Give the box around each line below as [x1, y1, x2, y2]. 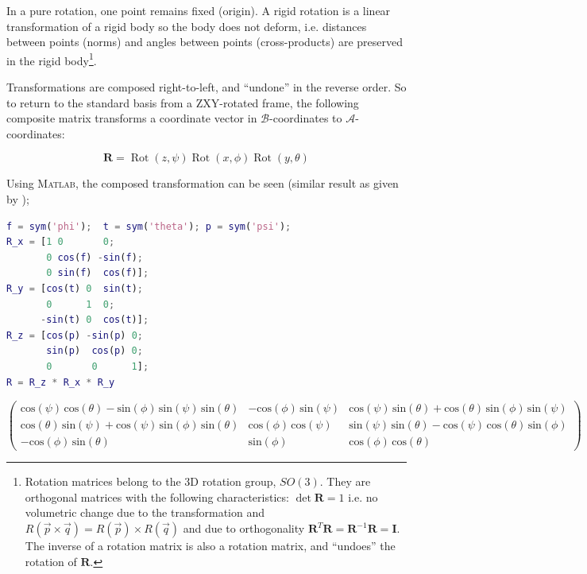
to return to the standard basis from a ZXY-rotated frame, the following [6, 94, 359, 111]
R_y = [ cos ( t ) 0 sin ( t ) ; [6, 282, 143, 294]
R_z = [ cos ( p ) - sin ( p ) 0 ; [6, 329, 143, 341]
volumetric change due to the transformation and [25, 504, 265, 521]
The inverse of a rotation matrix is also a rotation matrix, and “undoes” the [25, 537, 396, 554]
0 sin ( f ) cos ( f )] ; [46, 267, 149, 279]
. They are [319, 473, 371, 490]
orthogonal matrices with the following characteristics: [25, 488, 289, 505]
